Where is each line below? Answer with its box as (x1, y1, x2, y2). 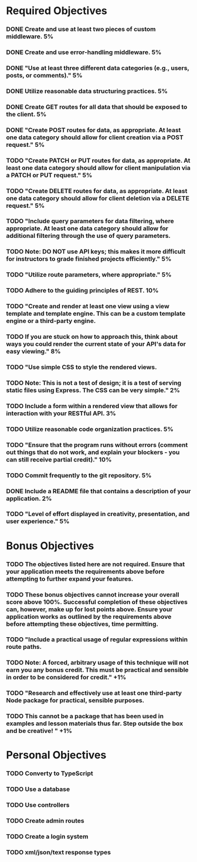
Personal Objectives (6, 749, 107, 762)
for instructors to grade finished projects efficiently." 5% (6, 255, 172, 263)
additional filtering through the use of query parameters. (6, 232, 171, 240)
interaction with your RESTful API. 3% (6, 409, 116, 417)
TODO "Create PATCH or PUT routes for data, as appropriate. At (6, 156, 191, 164)
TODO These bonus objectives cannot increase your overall (6, 590, 179, 598)
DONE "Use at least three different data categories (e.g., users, (6, 63, 189, 72)
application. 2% (6, 494, 52, 503)
